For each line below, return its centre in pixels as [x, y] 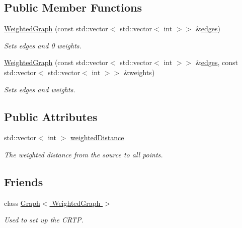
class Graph [22, 203]
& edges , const [217, 62]
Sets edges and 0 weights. [43, 45]
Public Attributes [51, 116]
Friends [24, 181]
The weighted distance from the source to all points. [84, 154]
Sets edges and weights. [40, 89]
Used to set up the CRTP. [44, 220]
